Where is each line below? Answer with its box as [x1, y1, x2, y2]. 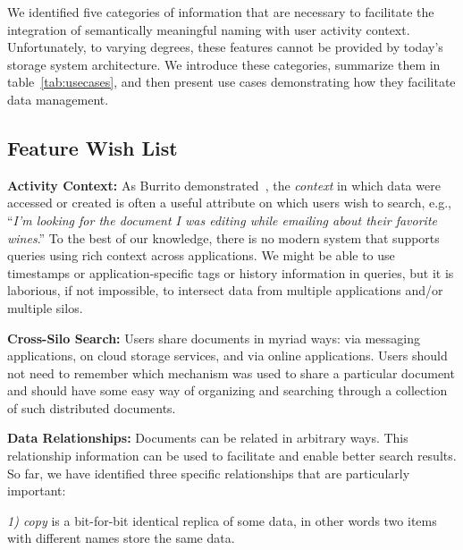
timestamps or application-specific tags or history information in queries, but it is [7, 263, 454, 282]
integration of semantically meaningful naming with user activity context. [7, 20, 410, 38]
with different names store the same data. [7, 529, 235, 547]
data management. [7, 89, 109, 108]
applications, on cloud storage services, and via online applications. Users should [7, 346, 448, 365]
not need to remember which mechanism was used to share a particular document [7, 363, 455, 382]
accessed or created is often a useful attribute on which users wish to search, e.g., [7, 193, 451, 212]
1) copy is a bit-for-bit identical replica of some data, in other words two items [7, 511, 437, 529]
